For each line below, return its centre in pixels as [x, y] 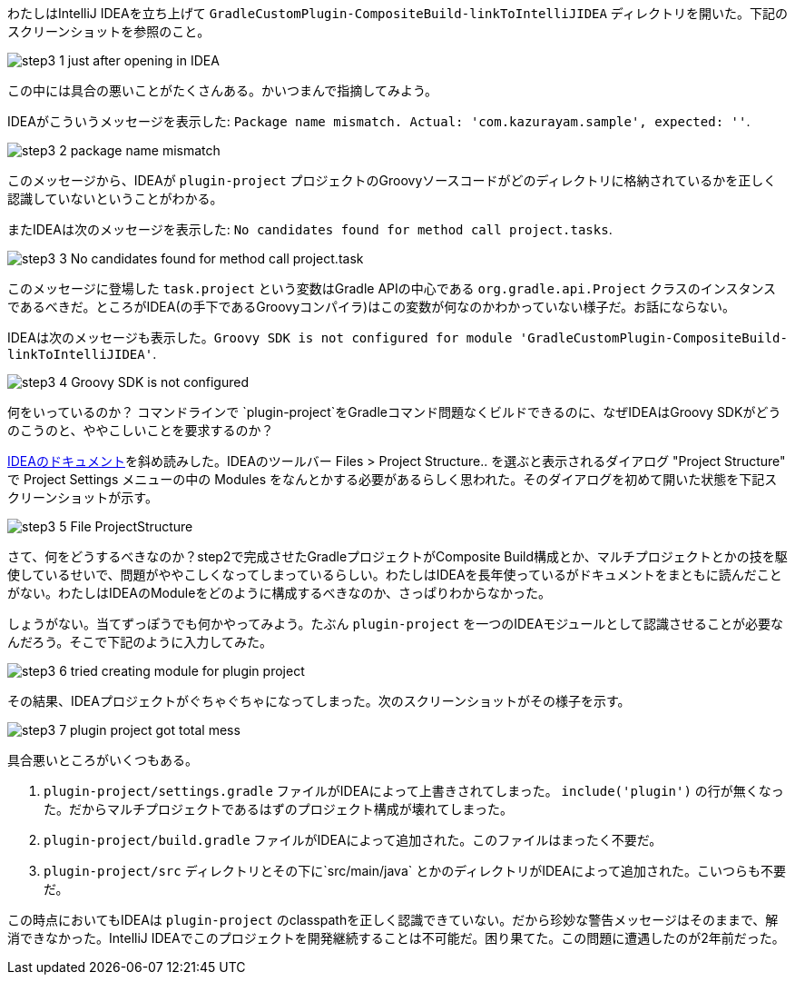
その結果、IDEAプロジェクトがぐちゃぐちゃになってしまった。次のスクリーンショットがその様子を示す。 [319, 701]
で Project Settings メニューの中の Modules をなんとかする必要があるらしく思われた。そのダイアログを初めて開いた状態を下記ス [393, 479]
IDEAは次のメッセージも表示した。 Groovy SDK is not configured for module [260, 337]
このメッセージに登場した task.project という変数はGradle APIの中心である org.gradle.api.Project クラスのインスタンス [392, 288]
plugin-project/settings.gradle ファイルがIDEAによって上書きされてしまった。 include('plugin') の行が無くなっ [414, 791]
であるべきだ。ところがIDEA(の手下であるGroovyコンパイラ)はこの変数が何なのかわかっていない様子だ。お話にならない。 [372, 307]
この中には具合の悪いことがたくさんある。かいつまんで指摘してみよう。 [223, 90]
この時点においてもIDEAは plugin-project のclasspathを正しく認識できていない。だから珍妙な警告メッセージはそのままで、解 [393, 920]
